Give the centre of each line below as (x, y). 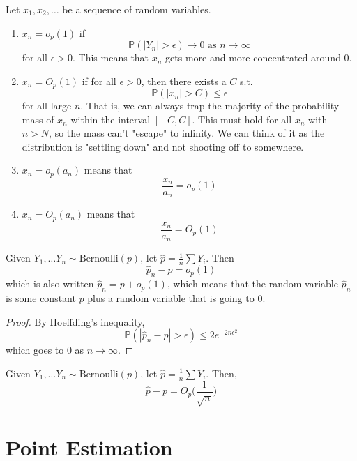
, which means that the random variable (252, 284)
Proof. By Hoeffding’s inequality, (75, 321)
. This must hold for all (242, 119)
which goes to (35, 350)
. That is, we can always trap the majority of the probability (210, 106)
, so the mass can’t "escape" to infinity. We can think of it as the (187, 133)
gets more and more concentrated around (253, 58)
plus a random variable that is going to (171, 298)
